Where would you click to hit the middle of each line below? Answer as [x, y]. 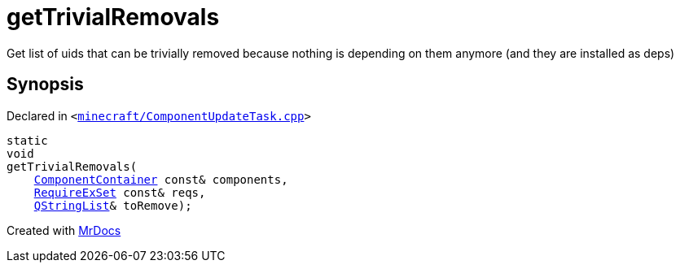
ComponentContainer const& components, [161, 179]
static [27, 140]
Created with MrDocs [64, 230]
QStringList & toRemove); [113, 205]
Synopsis [45, 85]
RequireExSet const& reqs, [120, 192]
